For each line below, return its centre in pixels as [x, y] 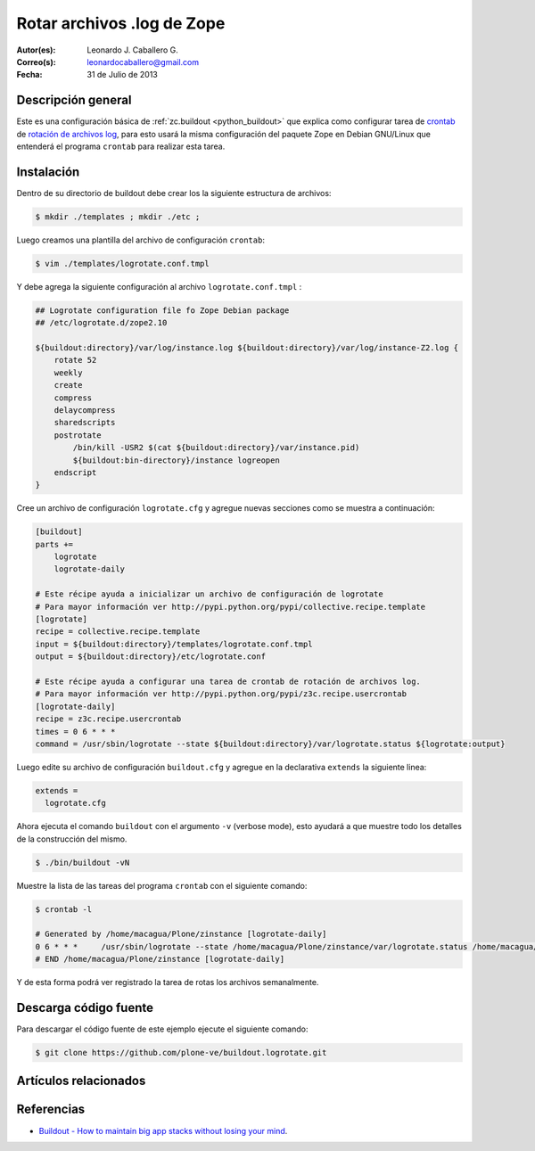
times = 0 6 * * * [75, 732]
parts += [54, 544]
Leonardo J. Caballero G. [132, 50]
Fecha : [29, 75]
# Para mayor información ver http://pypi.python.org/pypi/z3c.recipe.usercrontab [221, 694]
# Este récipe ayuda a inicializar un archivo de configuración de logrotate [209, 594]
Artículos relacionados [81, 1081]
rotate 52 [75, 360]
